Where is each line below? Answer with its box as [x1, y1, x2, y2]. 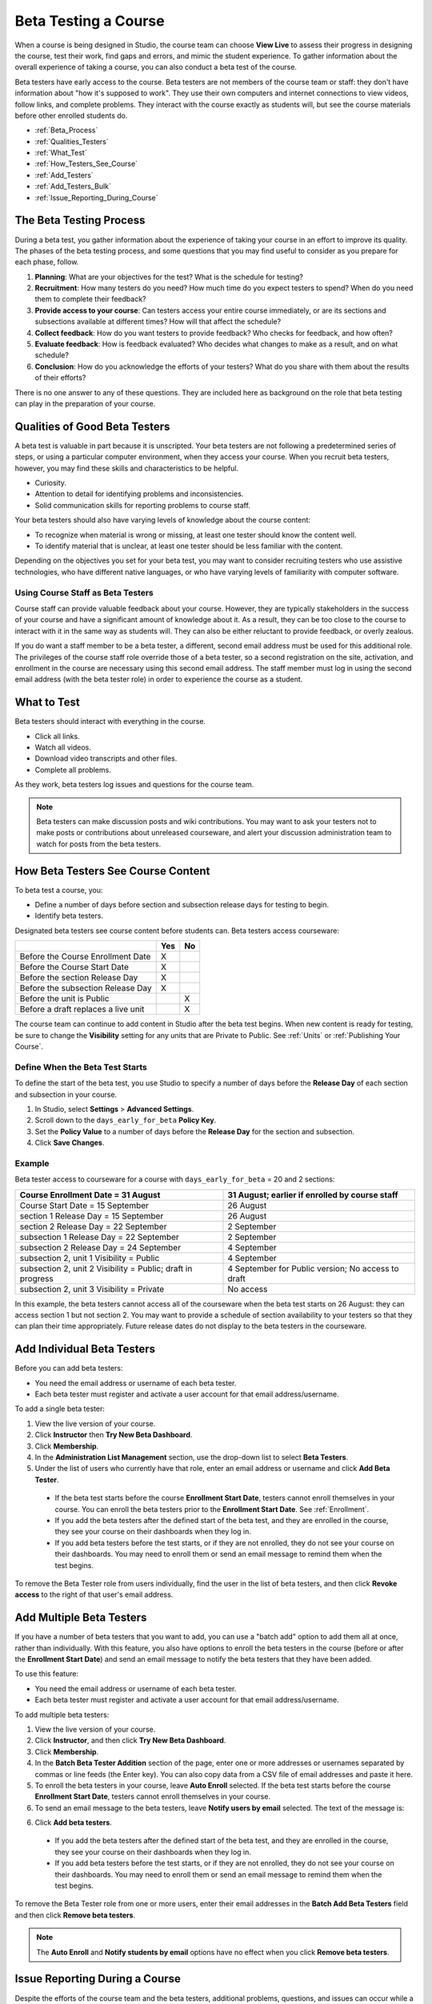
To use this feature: [14, 1669, 79, 1679]
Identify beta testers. [34, 911, 104, 921]
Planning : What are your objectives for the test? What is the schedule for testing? [34, 272, 303, 281]
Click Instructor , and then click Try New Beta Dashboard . [34, 1735, 226, 1745]
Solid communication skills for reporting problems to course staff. [34, 500, 251, 510]
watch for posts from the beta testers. [36, 838, 162, 849]
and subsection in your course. [14, 1089, 118, 1099]
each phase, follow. [14, 257, 79, 267]
